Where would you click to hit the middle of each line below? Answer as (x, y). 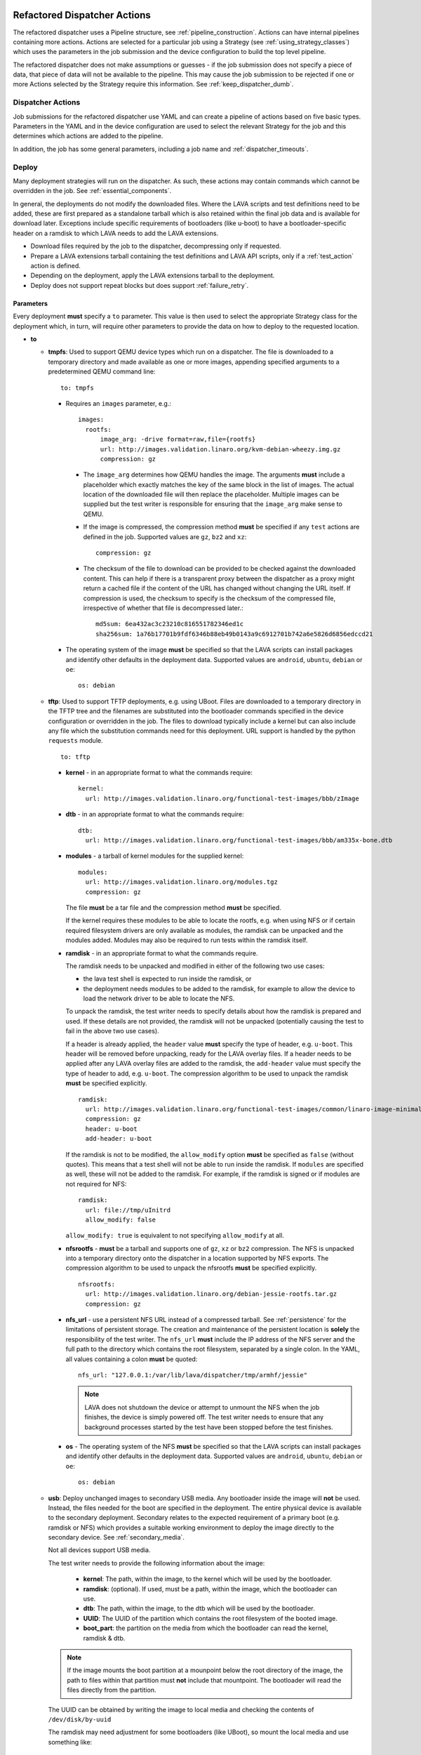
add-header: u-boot (119, 1139)
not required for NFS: (96, 1184)
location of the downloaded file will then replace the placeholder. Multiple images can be (211, 494)
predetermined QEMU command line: (102, 371)
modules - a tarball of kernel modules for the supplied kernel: (155, 856)
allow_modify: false (121, 1219)
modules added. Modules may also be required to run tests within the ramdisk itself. (187, 940)
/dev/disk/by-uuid (80, 1719)
